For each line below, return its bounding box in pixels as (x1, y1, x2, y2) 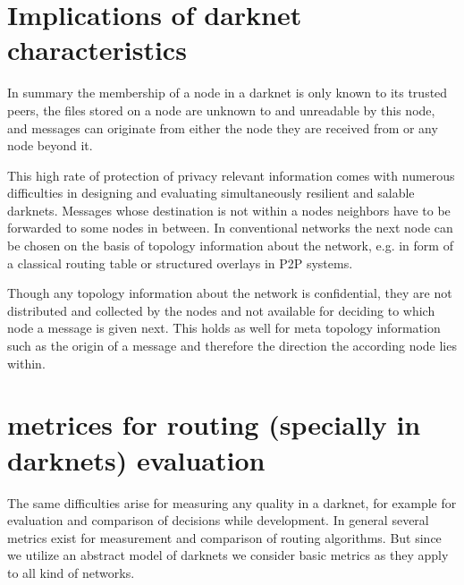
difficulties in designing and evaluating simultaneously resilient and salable (7, 183, 415, 202)
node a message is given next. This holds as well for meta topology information (7, 318, 441, 337)
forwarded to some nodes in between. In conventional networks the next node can (7, 218, 453, 237)
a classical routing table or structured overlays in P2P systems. (7, 253, 353, 272)
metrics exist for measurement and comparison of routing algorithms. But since (7, 528, 442, 547)
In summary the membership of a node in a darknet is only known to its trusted (7, 83, 448, 102)
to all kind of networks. (7, 563, 135, 581)
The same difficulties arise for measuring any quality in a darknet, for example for (7, 493, 457, 512)
